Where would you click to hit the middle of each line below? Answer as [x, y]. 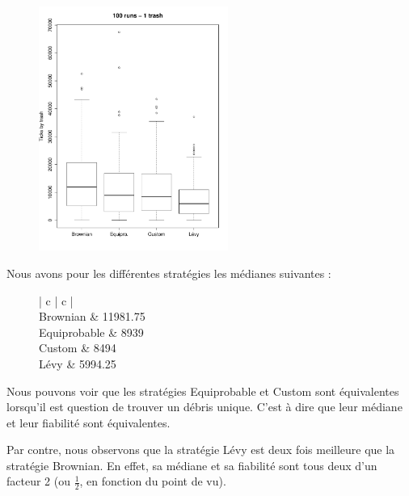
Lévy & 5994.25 [78, 363]
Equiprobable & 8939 [91, 332]
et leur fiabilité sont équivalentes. [89, 422]
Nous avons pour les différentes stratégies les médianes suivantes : [169, 273]
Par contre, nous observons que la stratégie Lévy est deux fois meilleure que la [201, 450]
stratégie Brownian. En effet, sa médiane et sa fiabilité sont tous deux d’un [192, 465]
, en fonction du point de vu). [153, 481]
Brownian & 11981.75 [92, 316]
